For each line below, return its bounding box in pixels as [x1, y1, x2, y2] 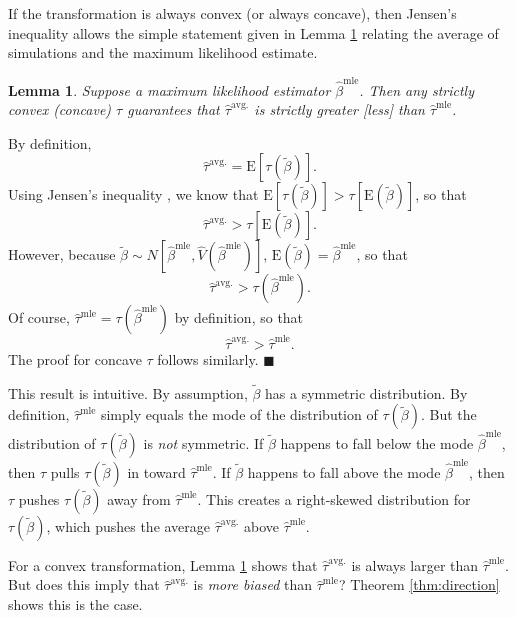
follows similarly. [157, 349, 259, 369]
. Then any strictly [359, 79, 474, 100]
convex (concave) [8, 99, 112, 120]
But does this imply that [8, 574, 160, 595]
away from [107, 488, 171, 509]
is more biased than [193, 574, 313, 595]
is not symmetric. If [143, 433, 264, 454]
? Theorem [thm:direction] [338, 574, 500, 595]
